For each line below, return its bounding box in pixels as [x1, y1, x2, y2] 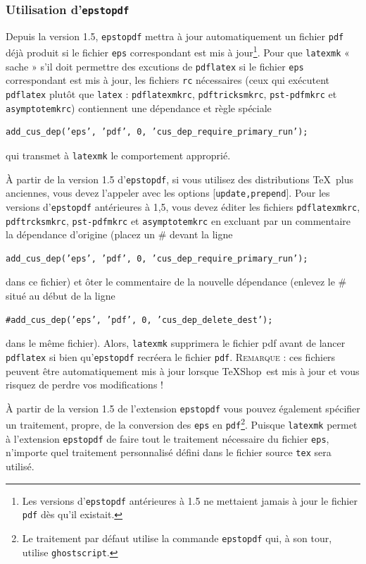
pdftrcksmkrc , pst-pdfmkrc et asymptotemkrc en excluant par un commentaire [6, 213, 351, 228]
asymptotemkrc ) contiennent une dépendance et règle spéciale [6, 100, 272, 115]
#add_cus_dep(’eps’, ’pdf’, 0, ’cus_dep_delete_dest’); [6, 314, 273, 325]
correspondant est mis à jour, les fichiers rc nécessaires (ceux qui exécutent [6, 73, 329, 87]
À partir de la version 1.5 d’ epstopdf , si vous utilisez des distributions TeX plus [6, 171, 354, 186]
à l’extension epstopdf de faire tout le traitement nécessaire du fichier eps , [6, 431, 329, 446]
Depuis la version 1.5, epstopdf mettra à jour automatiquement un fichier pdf [6, 28, 344, 43]
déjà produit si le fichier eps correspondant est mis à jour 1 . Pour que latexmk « [6, 43, 350, 60]
